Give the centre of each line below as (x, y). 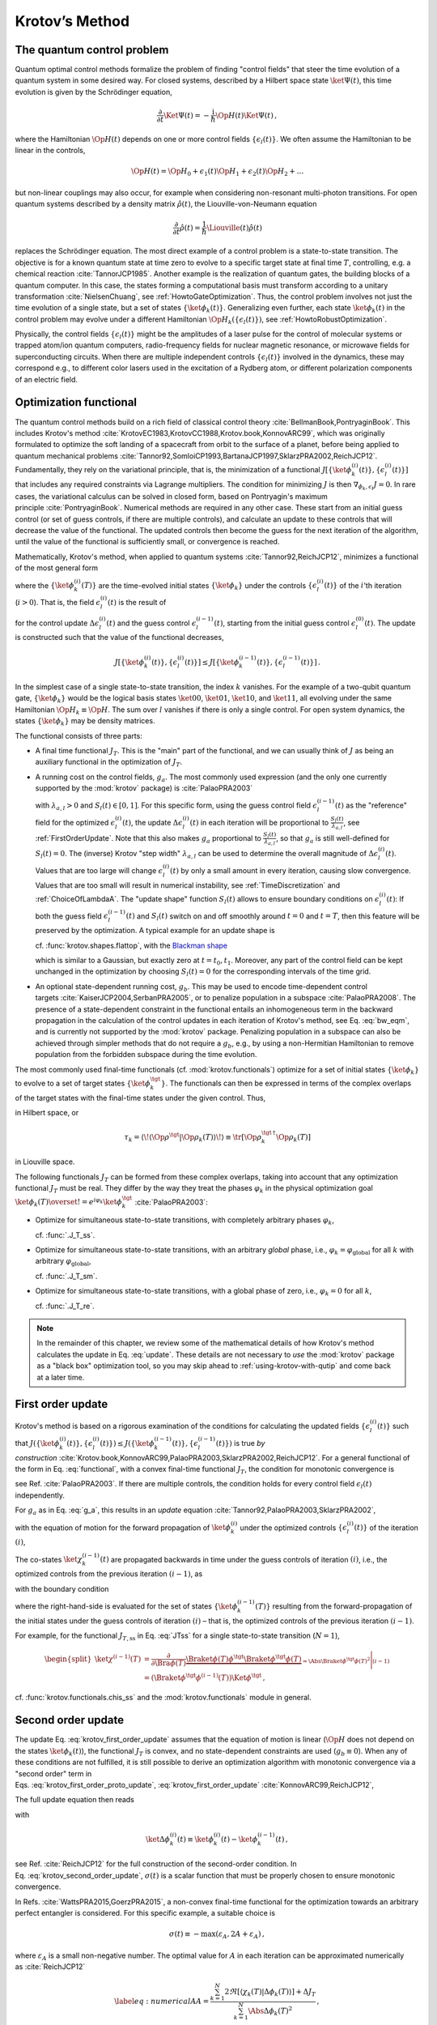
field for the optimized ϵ (75, 822)
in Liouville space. (45, 1162)
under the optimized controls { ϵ (293, 1528)
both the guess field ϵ (72, 916)
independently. (40, 1495)
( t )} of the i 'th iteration (363, 585)
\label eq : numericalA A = (162, 2002)
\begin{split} (68, 1659)
